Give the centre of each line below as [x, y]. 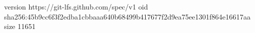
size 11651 [20, 26]
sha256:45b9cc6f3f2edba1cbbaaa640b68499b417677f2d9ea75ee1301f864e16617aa [127, 16]
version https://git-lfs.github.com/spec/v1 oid [76, 6]
